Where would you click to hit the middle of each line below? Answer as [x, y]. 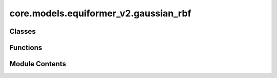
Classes [23, 31]
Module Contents [38, 64]
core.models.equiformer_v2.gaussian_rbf [101, 13]
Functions [26, 48]
